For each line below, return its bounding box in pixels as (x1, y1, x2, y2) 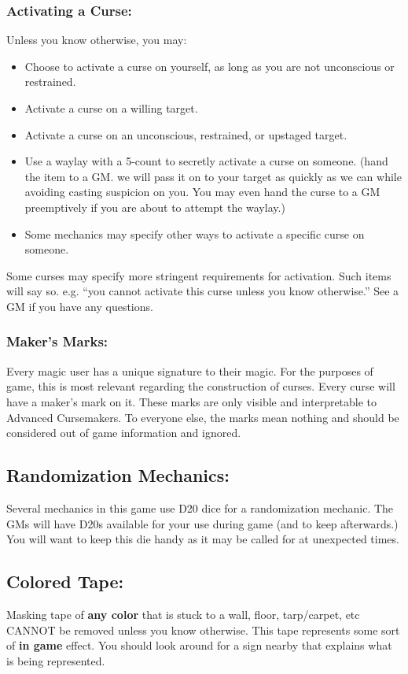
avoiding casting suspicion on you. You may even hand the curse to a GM (24, 183, 380, 200)
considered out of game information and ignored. (6, 424, 241, 441)
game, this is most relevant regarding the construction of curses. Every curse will (6, 378, 395, 394)
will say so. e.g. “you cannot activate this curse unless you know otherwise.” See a (6, 283, 399, 299)
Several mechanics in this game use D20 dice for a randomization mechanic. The (6, 499, 394, 516)
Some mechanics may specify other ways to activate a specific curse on (24, 225, 365, 242)
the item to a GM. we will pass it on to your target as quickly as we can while (24, 168, 402, 184)
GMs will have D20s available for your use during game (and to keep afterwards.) (6, 515, 399, 531)
